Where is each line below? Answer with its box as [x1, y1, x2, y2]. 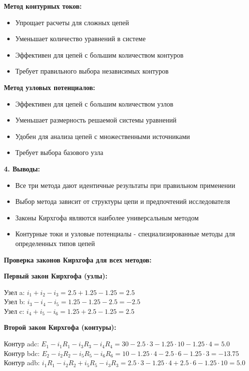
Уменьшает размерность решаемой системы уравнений [15, 115, 176, 125]
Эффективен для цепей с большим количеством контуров [15, 49, 184, 60]
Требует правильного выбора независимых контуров [15, 66, 169, 76]
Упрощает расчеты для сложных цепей [15, 17, 129, 27]
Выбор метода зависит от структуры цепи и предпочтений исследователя [15, 196, 230, 206]
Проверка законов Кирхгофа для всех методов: [4, 254, 152, 264]
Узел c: [4, 306, 25, 316]
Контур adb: [4, 357, 40, 368]
